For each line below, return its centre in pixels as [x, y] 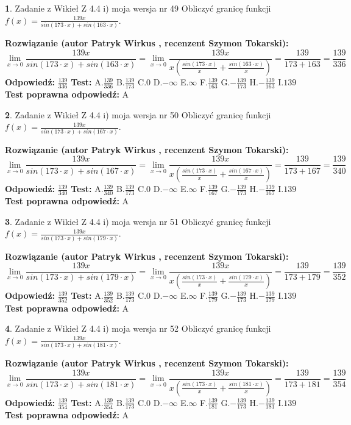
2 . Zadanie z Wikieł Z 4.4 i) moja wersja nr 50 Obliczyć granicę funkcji [138, 114]
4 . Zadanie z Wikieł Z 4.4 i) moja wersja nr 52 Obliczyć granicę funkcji [138, 328]
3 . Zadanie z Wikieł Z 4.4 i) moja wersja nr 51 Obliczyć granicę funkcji [138, 221]
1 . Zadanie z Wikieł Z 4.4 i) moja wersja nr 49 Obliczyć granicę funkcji [138, 8]
